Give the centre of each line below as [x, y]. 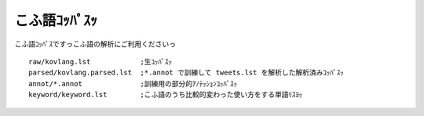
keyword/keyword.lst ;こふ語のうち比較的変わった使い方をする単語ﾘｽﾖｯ [166, 95]
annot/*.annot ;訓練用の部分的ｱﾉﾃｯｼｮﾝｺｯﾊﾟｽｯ [133, 83]
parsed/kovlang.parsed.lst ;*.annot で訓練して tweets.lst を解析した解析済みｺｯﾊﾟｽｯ [186, 73]
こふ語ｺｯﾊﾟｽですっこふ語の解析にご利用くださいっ [95, 44]
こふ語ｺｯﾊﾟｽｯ [56, 20]
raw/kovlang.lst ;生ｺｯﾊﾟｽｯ [101, 62]
